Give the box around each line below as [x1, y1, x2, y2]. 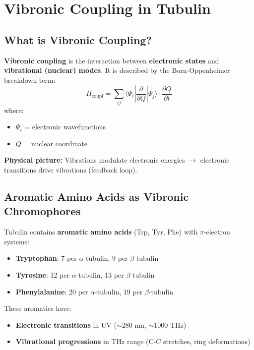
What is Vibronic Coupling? [4, 32, 152, 47]
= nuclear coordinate [23, 138, 87, 148]
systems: [4, 236, 30, 246]
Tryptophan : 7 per [15, 253, 77, 263]
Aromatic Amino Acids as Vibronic [4, 189, 189, 204]
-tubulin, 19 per [95, 286, 143, 296]
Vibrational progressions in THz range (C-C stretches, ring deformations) [15, 336, 251, 347]
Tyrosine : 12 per [15, 270, 69, 280]
